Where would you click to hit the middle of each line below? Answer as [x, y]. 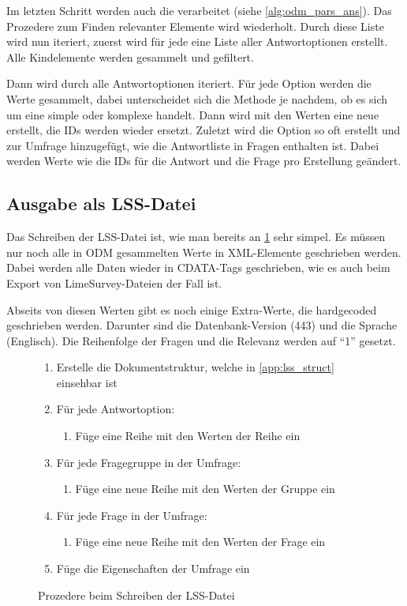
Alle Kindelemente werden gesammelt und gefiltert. [130, 56]
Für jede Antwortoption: [116, 409]
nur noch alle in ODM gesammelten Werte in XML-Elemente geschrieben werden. [204, 252]
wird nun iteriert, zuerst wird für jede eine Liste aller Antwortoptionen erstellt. [197, 41]
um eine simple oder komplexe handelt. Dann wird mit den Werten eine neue [193, 114]
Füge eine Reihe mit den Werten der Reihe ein [188, 436]
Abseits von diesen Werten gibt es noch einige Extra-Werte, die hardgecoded [192, 309]
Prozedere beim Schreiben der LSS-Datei [136, 595]
